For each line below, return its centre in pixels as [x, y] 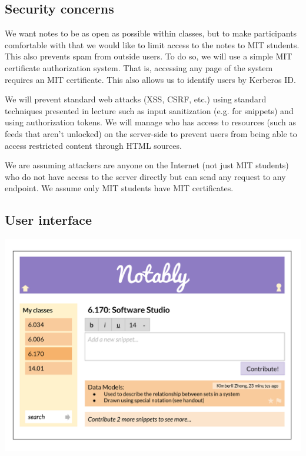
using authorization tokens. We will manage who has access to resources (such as [151, 122]
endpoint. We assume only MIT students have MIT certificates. [119, 188]
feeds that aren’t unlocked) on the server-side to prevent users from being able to [151, 133]
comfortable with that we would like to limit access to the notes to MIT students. [152, 44]
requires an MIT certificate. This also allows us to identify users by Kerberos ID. [150, 79]
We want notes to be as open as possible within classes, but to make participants [151, 33]
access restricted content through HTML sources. [93, 145]
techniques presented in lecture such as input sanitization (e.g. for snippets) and [149, 110]
